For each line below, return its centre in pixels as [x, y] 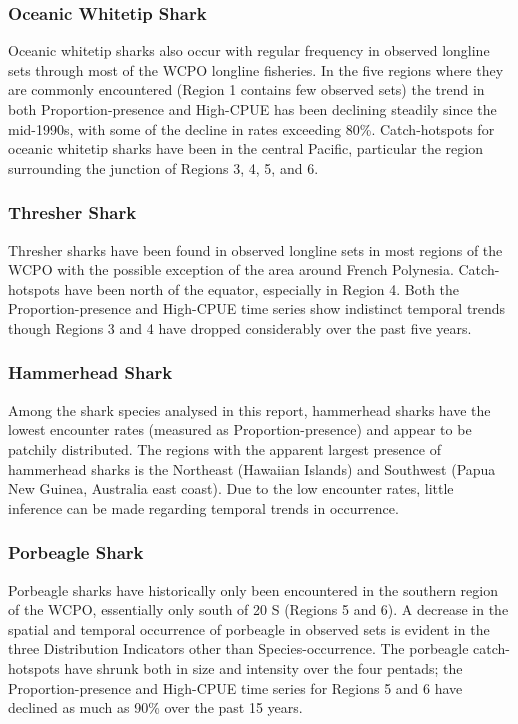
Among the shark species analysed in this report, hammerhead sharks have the [249, 409]
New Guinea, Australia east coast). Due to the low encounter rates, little [231, 488]
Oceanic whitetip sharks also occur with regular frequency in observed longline [249, 50]
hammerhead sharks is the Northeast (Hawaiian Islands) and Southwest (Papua [252, 468]
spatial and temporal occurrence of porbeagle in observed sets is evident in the [249, 628]
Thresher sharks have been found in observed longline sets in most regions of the [255, 249]
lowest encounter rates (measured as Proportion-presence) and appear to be [240, 429]
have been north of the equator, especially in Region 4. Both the [262, 288]
